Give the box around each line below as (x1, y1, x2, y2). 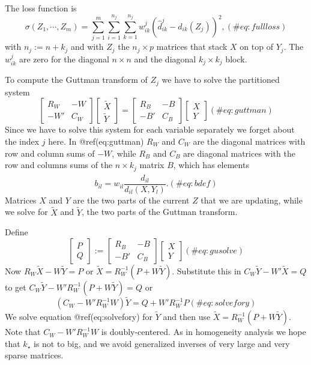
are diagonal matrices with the (183, 146, 295, 159)
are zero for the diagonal (19, 52, 109, 65)
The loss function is (5, 2, 77, 14)
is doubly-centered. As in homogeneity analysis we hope (101, 325, 306, 338)
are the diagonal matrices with (193, 134, 306, 147)
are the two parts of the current (73, 193, 190, 206)
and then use (163, 310, 211, 323)
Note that (5, 325, 41, 338)
